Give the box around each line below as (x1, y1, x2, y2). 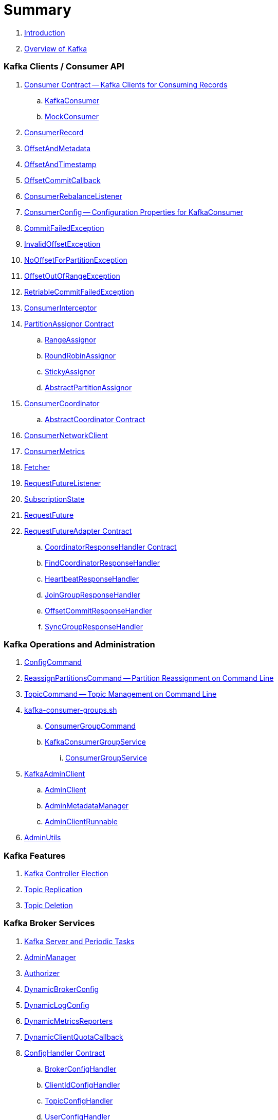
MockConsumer (45, 112, 99, 121)
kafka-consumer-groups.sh (24, 706, 117, 715)
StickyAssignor (45, 367, 95, 376)
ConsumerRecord (24, 128, 84, 137)
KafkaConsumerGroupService (45, 737, 146, 747)
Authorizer (24, 968, 60, 978)
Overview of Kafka (24, 44, 87, 53)
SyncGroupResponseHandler (45, 622, 143, 631)
